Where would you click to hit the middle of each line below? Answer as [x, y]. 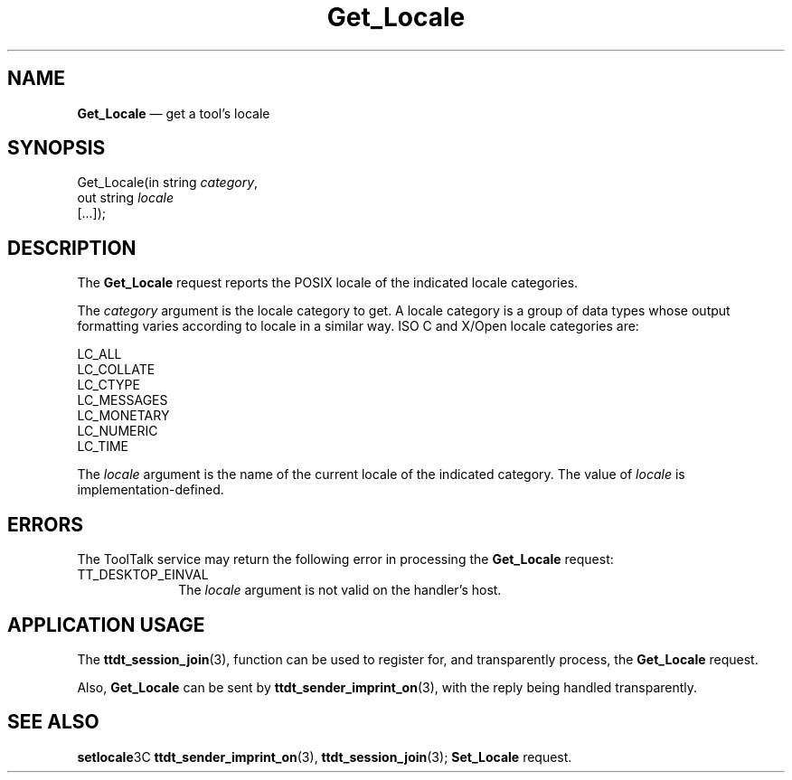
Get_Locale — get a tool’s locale [174, 113]
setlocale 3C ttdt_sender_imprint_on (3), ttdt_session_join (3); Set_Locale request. [325, 757]
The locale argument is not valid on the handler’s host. [340, 590]
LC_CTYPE [108, 385]
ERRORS [46, 524]
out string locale [125, 198]
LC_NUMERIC [118, 431]
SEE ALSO [53, 722]
